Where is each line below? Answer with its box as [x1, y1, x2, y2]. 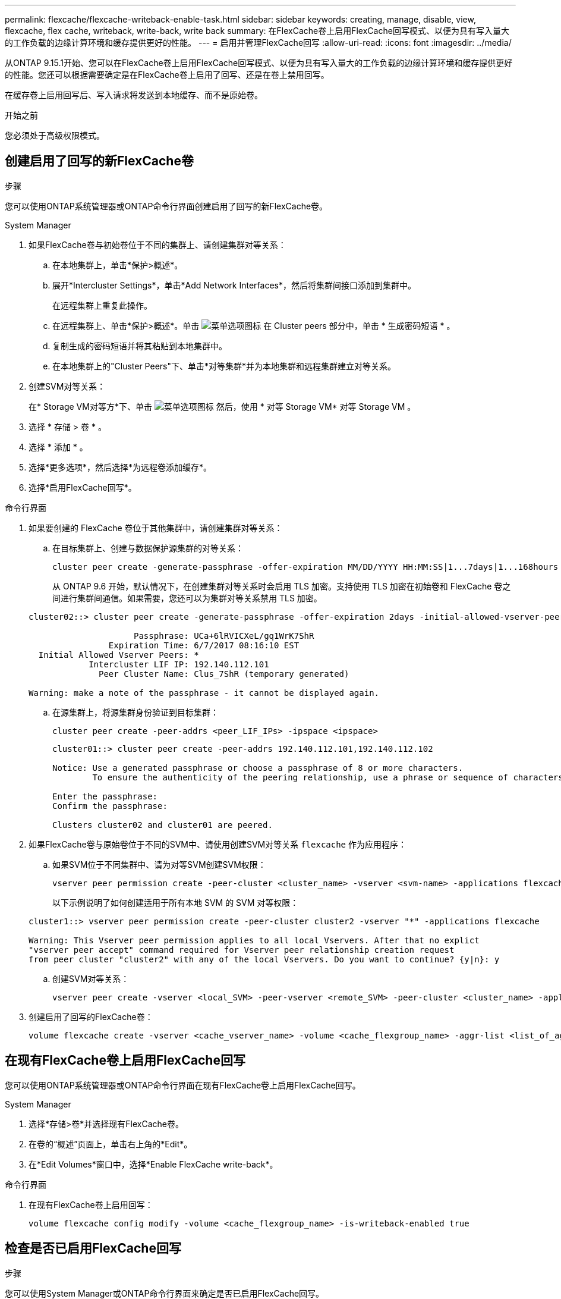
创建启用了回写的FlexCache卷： [29, 1011, 153, 1022]
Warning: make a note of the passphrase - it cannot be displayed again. [29, 688, 380, 698]
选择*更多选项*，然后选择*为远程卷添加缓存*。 [29, 462, 212, 472]
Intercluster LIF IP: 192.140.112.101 [89, 659, 269, 669]
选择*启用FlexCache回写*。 [29, 482, 137, 492]
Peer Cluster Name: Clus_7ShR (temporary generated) [99, 669, 349, 679]
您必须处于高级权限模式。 [5, 130, 105, 140]
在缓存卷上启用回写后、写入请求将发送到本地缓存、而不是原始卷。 [5, 90, 263, 100]
